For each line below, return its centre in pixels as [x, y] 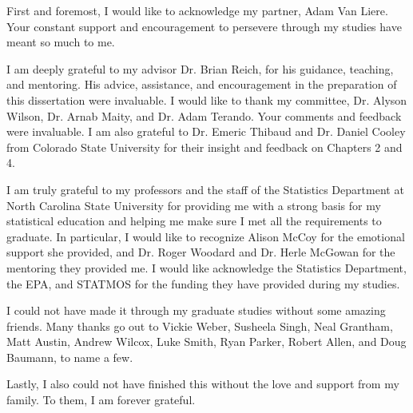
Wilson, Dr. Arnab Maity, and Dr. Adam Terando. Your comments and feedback [204, 115]
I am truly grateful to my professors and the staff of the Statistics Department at [205, 189]
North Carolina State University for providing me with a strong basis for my [194, 205]
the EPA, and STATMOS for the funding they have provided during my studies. [203, 283]
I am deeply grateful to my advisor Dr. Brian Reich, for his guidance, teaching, [200, 68]
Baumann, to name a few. [70, 357]
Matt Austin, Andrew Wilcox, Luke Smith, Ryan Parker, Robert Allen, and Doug [206, 342]
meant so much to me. [61, 42]
